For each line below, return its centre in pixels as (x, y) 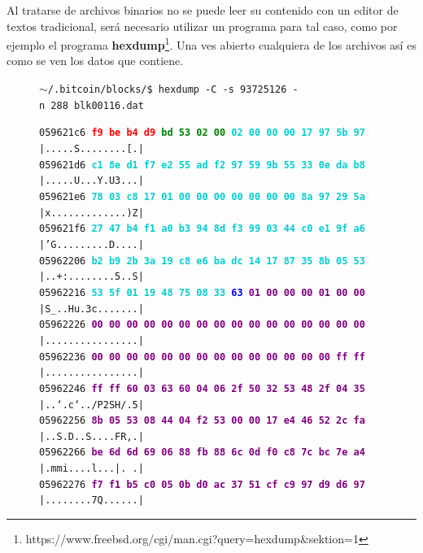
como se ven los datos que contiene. (95, 61)
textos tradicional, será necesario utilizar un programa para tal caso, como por (202, 26)
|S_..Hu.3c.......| (92, 309)
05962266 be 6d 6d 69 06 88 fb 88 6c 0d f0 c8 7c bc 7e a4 (202, 453)
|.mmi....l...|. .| (92, 469)
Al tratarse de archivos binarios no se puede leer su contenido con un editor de (203, 10)
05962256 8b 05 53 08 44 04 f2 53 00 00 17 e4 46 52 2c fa (202, 421)
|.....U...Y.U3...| (92, 181)
